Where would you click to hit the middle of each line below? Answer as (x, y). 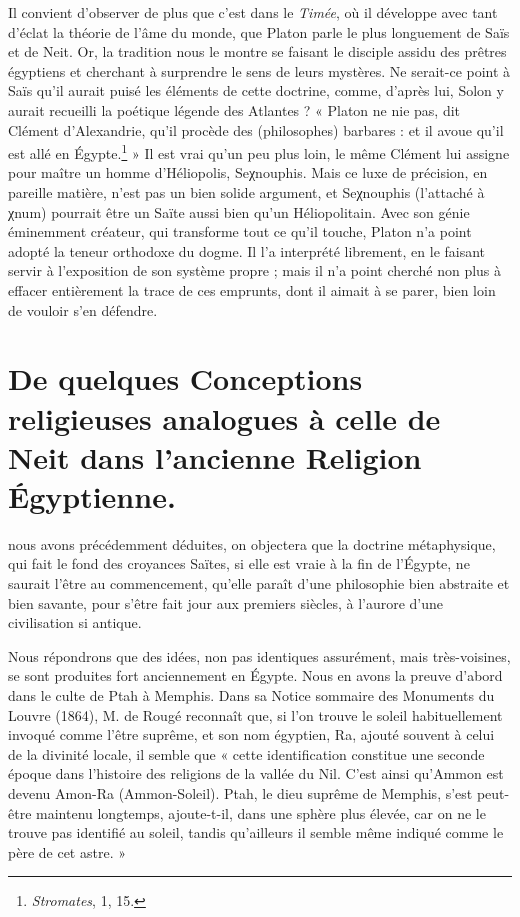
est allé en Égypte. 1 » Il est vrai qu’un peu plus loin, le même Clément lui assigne (259, 151)
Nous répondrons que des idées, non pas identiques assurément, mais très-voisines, (259, 655)
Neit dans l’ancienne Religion (215, 456)
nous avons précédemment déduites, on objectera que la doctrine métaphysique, (252, 543)
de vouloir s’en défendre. (83, 309)
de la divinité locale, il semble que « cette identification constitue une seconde (246, 753)
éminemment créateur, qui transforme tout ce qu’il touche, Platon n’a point (240, 231)
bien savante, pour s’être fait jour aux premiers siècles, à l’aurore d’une (226, 602)
